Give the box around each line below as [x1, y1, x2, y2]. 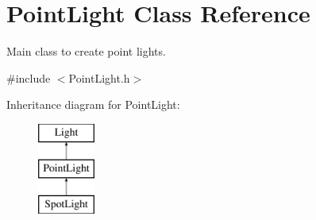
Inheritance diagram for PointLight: [6, 96, 180, 113]
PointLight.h [68, 69, 130, 86]
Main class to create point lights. [6, 43, 166, 60]
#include [6, 69, 51, 86]
